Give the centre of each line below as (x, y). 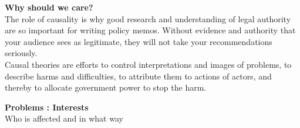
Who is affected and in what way (64, 118)
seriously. (21, 53)
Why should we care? (49, 7)
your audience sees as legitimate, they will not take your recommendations (139, 41)
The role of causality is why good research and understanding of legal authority (148, 18)
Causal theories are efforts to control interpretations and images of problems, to (148, 64)
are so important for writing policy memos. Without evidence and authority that (150, 30)
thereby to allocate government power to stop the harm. (106, 87)
